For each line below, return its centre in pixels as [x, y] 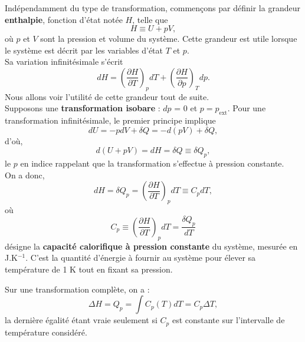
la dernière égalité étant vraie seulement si [81, 320]
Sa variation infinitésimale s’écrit [64, 62]
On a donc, [25, 175]
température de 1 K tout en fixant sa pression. [89, 269]
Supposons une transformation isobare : [83, 108]
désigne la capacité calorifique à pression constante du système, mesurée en [151, 246]
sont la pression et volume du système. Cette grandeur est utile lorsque [169, 39]
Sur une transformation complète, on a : [77, 289]
